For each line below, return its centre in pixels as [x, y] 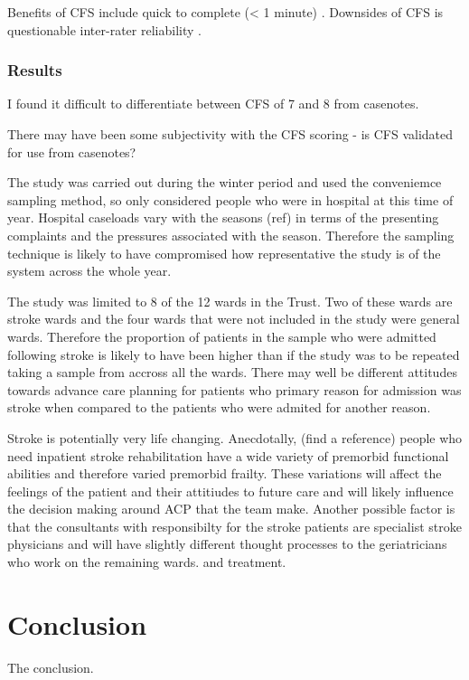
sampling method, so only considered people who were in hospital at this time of [230, 199]
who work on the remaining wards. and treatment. [147, 562]
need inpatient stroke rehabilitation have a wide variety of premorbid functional [228, 455]
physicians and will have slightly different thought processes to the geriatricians [227, 544]
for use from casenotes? [72, 151]
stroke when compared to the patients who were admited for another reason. [219, 407]
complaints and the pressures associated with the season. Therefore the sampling [231, 235]
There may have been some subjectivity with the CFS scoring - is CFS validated [230, 134]
